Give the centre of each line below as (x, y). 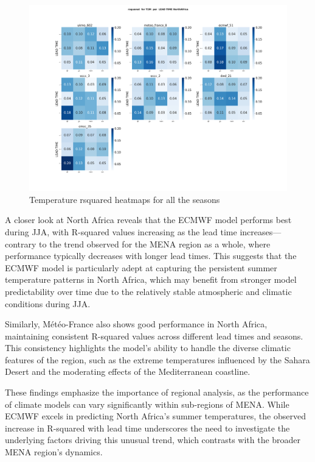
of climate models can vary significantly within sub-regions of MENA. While (147, 404)
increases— (261, 231)
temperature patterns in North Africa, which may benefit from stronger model (151, 279)
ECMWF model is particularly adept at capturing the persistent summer (141, 267)
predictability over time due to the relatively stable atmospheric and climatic (148, 291)
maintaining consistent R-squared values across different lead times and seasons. (154, 336)
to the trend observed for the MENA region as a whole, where (155, 243)
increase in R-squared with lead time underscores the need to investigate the (147, 428)
